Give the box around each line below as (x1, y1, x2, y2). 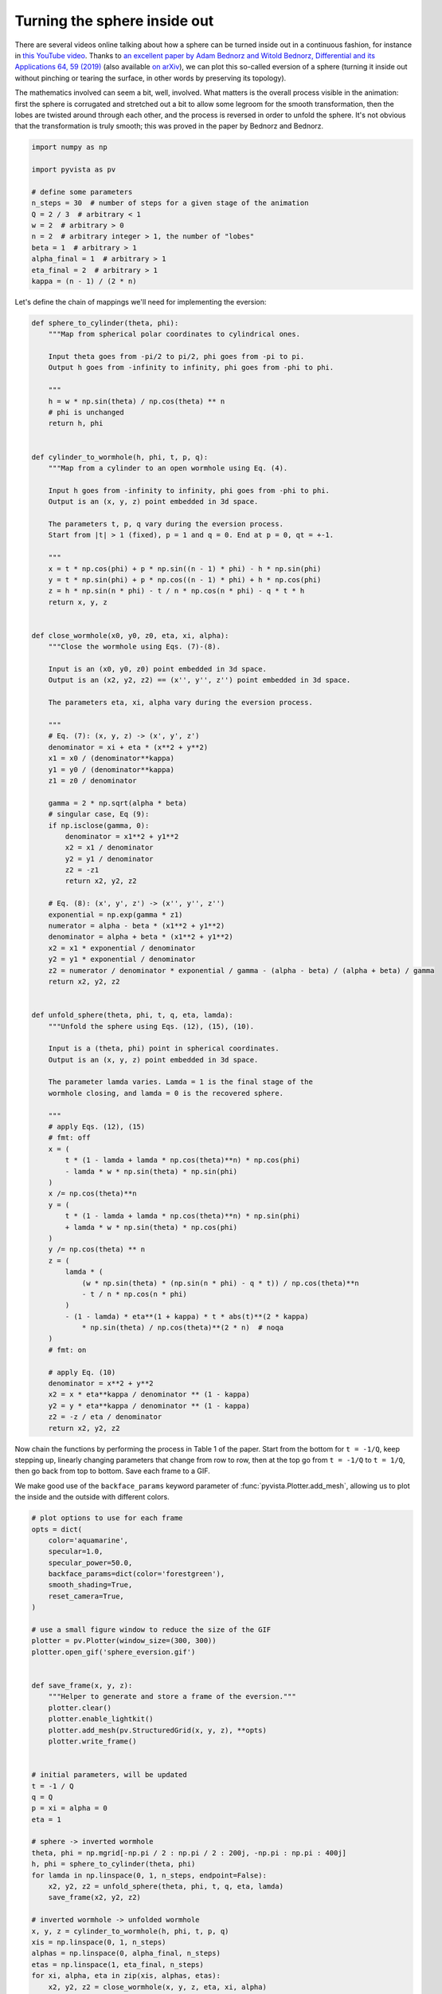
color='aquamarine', (48, 1535, 129, 1545)
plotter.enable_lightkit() (48, 1715, 155, 1724)
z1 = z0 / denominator (48, 776, 137, 785)
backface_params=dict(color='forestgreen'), (48, 1570, 225, 1578)
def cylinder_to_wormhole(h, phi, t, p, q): (31, 452, 209, 462)
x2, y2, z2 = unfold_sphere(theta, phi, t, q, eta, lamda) (48, 1882, 284, 1891)
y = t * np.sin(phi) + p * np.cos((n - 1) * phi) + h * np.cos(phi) (48, 575, 322, 584)
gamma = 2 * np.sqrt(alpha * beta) (48, 798, 187, 807)
